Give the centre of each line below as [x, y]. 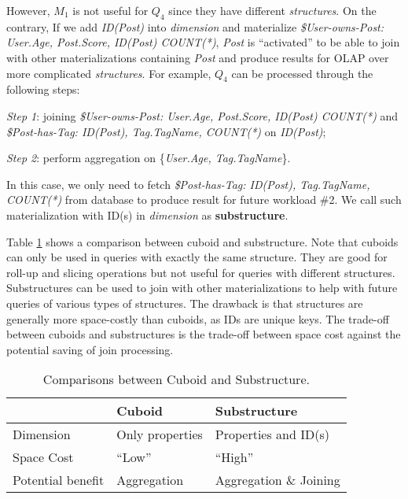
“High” [234, 457]
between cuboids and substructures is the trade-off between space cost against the [204, 334]
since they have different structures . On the [272, 10]
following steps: [43, 89]
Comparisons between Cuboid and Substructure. [176, 379]
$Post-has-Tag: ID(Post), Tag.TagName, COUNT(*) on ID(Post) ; [166, 131]
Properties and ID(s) [272, 434]
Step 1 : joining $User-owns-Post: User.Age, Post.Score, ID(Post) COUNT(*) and [202, 115]
